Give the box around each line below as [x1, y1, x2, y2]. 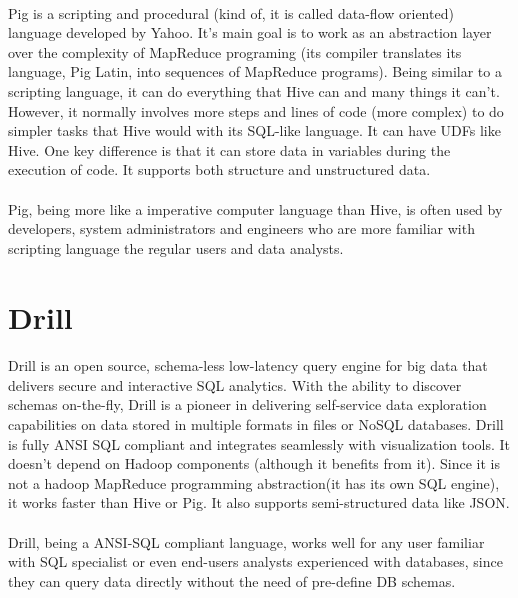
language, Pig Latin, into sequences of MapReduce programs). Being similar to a [8, 61, 502, 82]
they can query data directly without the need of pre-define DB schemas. [8, 570, 456, 591]
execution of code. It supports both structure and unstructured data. [8, 159, 431, 180]
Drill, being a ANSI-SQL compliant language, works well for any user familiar [8, 531, 485, 552]
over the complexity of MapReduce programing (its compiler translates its [8, 41, 462, 62]
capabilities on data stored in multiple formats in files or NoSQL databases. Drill [8, 414, 504, 435]
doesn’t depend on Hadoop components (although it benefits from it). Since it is [8, 453, 500, 474]
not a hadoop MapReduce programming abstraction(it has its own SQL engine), [8, 472, 500, 493]
